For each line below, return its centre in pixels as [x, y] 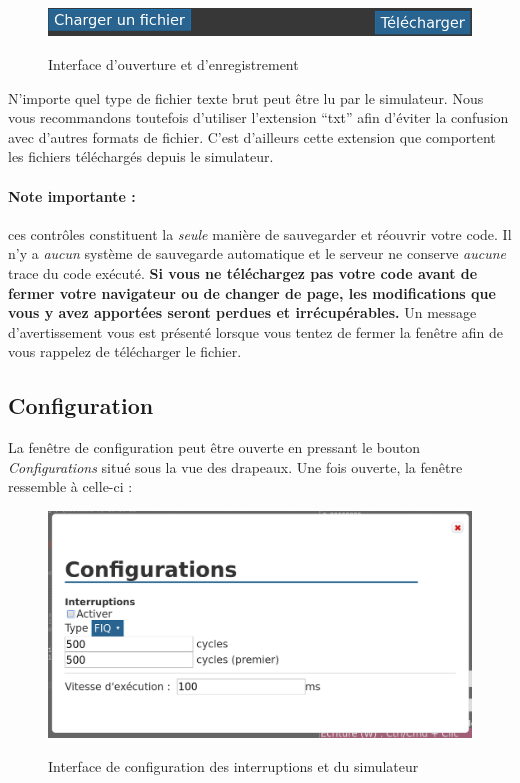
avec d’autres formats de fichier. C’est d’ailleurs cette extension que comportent [252, 136]
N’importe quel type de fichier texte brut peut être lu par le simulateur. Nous [246, 97]
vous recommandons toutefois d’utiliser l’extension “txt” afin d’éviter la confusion [258, 117]
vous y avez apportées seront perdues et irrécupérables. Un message [242, 312]
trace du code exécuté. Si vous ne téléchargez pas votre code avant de [243, 272]
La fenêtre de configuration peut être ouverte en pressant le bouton [214, 447]
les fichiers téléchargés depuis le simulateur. [141, 156]
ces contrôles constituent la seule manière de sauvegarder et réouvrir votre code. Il [260, 233]
